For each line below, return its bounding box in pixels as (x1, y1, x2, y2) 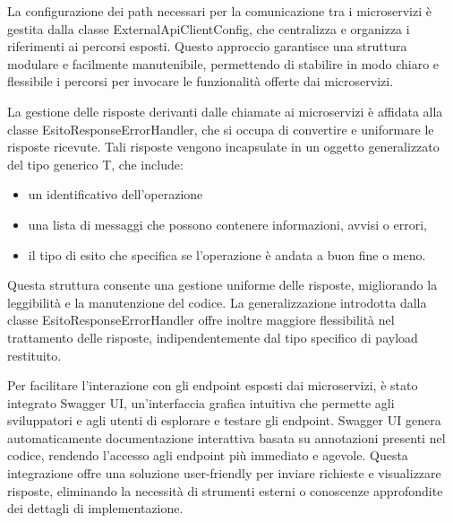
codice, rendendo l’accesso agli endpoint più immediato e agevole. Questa (7, 446, 408, 465)
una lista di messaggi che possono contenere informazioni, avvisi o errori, (28, 214, 427, 233)
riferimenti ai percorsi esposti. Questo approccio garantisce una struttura (7, 37, 407, 56)
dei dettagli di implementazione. (7, 499, 184, 518)
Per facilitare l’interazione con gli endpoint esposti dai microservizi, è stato (7, 376, 418, 395)
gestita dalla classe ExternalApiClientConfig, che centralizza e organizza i (7, 19, 410, 38)
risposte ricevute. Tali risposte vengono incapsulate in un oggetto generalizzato (7, 137, 440, 156)
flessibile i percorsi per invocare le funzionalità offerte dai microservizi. (7, 72, 394, 91)
